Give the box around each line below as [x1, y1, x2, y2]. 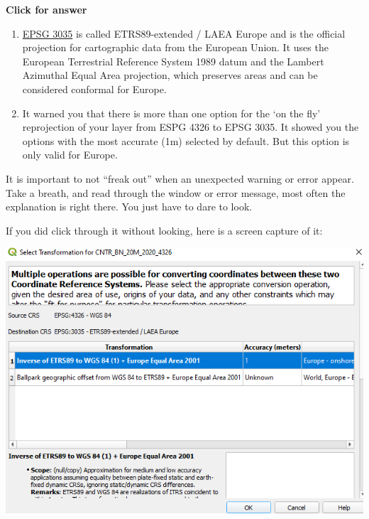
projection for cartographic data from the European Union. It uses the [22, 40, 329, 55]
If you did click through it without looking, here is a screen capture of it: [6, 223, 323, 237]
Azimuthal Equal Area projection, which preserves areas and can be [22, 68, 318, 82]
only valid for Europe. [22, 147, 118, 162]
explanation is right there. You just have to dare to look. [6, 199, 253, 214]
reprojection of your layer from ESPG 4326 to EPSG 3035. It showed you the [22, 119, 359, 134]
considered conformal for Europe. [22, 81, 167, 96]
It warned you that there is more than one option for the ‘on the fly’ [22, 105, 321, 120]
